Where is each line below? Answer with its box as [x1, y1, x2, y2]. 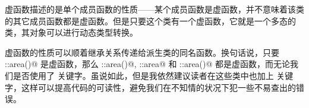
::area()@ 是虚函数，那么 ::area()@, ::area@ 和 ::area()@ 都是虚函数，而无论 [5, 58, 291, 70]
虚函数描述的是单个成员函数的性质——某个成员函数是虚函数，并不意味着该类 [5, 3, 304, 15]
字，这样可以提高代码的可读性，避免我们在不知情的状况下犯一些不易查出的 [5, 81, 296, 93]
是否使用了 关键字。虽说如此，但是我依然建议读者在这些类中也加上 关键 [12, 69, 294, 81]
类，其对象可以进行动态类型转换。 [5, 26, 138, 39]
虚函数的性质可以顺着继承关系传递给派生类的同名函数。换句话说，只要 [5, 46, 279, 58]
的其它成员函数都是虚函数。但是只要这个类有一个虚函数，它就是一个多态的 [5, 14, 296, 27]
